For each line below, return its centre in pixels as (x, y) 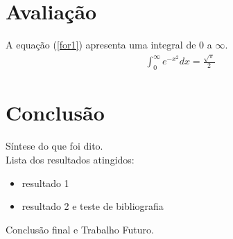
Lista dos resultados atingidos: (70, 159)
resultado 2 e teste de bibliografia (93, 206)
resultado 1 (45, 183)
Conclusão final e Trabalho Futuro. (80, 229)
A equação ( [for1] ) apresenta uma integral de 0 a (109, 45)
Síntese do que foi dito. (54, 146)
